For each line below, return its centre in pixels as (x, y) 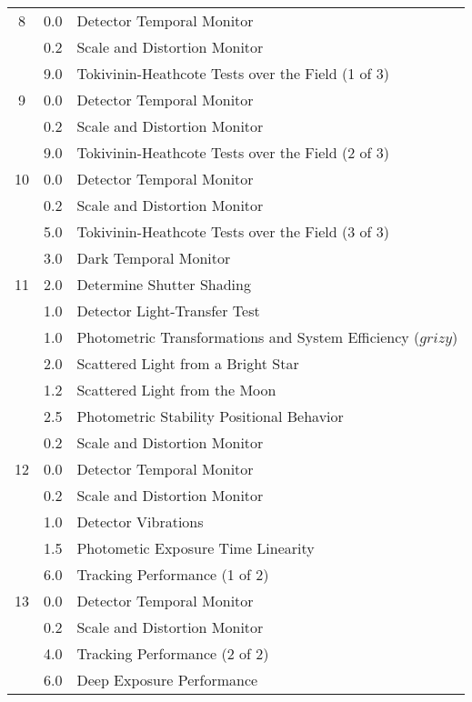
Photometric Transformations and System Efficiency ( (248, 337)
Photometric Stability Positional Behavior (210, 416)
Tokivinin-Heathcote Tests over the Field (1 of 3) (233, 73)
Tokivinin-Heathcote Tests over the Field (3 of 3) (233, 231)
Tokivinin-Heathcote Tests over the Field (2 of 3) (233, 152)
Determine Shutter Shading (164, 284)
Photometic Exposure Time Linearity (196, 548)
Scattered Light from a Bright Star (188, 363)
